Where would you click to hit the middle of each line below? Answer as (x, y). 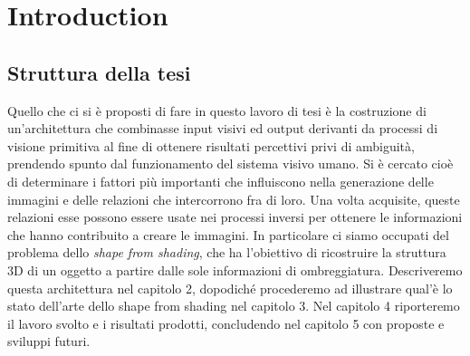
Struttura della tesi (99, 72)
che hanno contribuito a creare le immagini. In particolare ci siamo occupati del (228, 234)
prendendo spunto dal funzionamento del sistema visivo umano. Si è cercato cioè (230, 164)
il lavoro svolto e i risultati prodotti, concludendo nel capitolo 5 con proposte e (226, 323)
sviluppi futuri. (49, 341)
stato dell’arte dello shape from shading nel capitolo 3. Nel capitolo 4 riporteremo (234, 306)
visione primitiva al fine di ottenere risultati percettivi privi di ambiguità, (211, 145)
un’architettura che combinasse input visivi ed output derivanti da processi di (223, 128)
